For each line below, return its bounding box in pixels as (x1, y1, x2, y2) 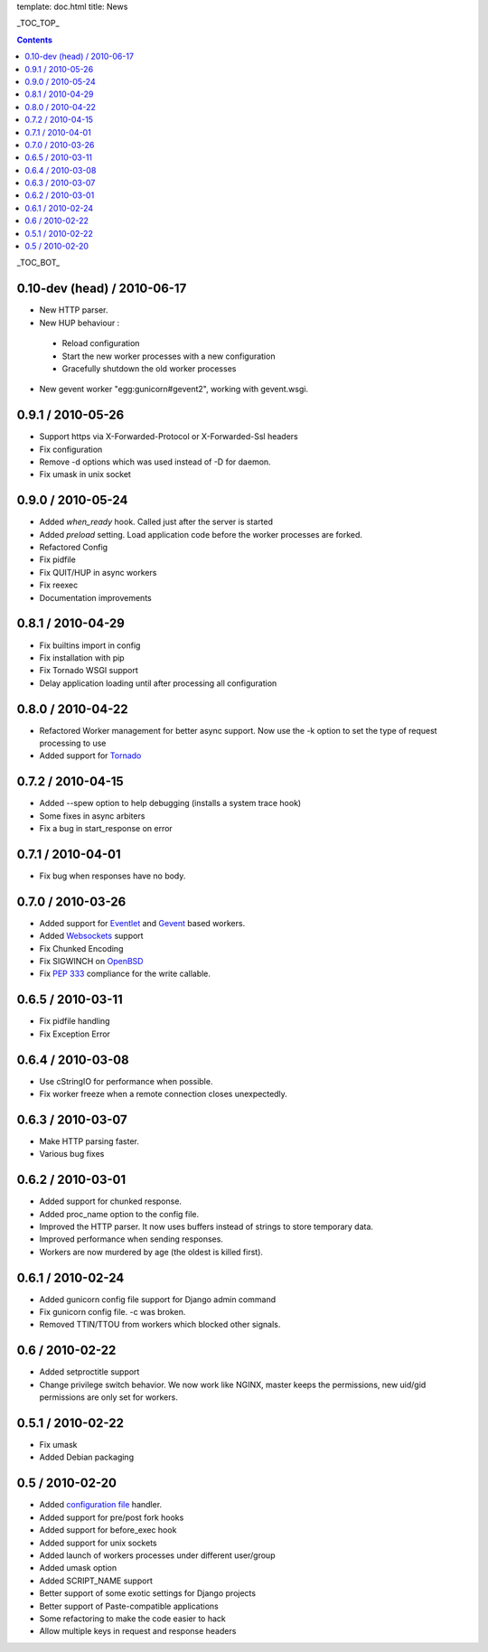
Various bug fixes (39, 1149, 105, 1159)
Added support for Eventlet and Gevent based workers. (39, 917, 246, 928)
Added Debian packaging (39, 1451, 135, 1463)
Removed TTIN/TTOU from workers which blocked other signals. (39, 1319, 281, 1330)
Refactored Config (39, 542, 108, 553)
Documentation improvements (39, 592, 153, 603)
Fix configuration (39, 444, 103, 455)
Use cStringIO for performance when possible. (39, 1075, 213, 1086)
